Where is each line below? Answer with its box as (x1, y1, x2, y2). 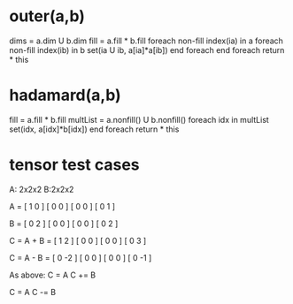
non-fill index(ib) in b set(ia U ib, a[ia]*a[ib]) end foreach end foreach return (9, 44, 285, 55)
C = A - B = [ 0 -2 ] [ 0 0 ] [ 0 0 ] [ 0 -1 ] (9, 252, 152, 262)
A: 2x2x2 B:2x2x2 (9, 184, 74, 194)
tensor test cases (9, 155, 140, 175)
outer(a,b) (9, 6, 86, 27)
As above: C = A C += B (9, 270, 96, 280)
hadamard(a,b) (9, 86, 121, 105)
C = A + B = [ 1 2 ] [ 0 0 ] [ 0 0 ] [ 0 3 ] (9, 235, 147, 246)
